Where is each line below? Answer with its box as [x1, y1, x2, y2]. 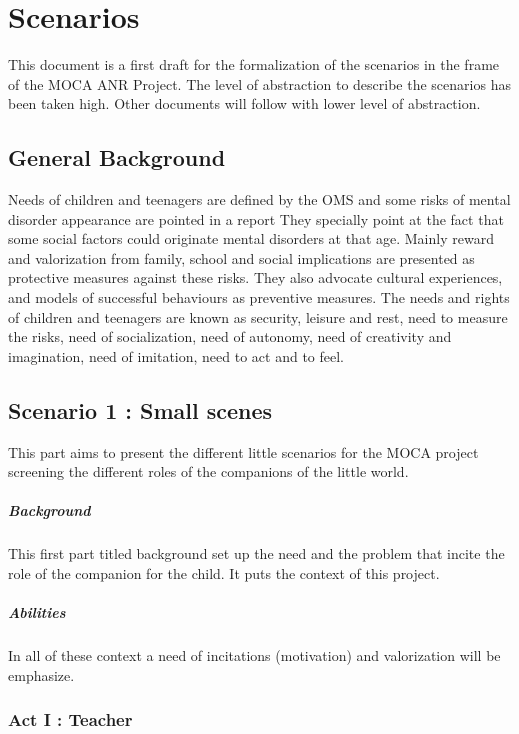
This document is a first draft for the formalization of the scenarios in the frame [8, 54, 500, 75]
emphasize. [8, 664, 75, 685]
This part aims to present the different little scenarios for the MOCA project [8, 441, 479, 462]
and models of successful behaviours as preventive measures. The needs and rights [8, 287, 510, 308]
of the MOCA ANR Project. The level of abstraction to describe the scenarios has [8, 73, 511, 94]
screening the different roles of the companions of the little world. [8, 461, 409, 482]
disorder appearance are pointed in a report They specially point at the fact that [8, 208, 504, 229]
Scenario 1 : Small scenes [8, 394, 273, 425]
